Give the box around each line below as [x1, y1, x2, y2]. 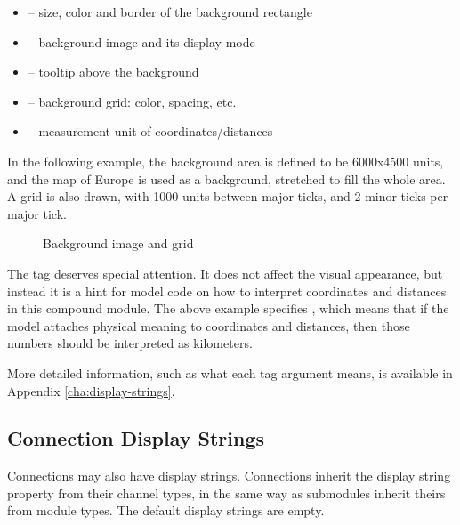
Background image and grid [43, 234, 194, 253]
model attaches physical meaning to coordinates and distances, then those [7, 316, 410, 335]
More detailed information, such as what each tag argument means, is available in [7, 363, 453, 382]
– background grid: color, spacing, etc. [28, 92, 237, 110]
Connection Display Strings [7, 424, 265, 452]
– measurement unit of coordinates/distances [28, 122, 273, 141]
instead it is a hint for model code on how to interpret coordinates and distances [7, 281, 447, 300]
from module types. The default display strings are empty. [7, 501, 325, 520]
